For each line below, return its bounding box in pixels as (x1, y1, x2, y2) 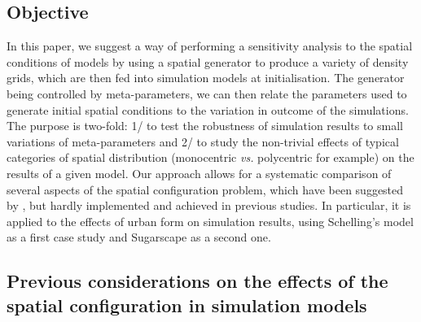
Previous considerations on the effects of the (7, 268, 388, 294)
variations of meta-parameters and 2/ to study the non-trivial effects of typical (7, 133, 399, 150)
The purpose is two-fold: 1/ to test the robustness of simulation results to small (7, 117, 403, 134)
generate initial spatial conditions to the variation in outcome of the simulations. (7, 101, 409, 118)
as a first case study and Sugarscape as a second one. (7, 228, 271, 246)
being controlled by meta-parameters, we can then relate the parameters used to (7, 85, 407, 102)
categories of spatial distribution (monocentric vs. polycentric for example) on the (7, 149, 414, 166)
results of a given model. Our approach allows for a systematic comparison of (7, 164, 392, 181)
